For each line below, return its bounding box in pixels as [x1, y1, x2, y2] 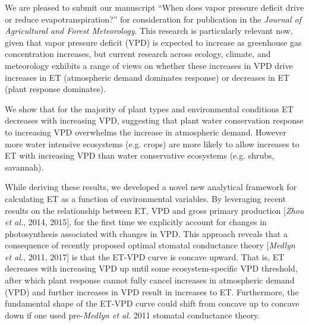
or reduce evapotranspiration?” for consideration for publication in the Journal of [5, 12, 302, 25]
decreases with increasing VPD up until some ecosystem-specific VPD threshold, [5, 262, 298, 274]
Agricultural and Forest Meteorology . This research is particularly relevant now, [5, 24, 293, 37]
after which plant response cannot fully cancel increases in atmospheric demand [5, 274, 295, 286]
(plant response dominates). [5, 83, 106, 95]
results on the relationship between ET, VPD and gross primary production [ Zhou [5, 204, 304, 216]
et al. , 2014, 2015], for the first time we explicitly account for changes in [5, 216, 267, 228]
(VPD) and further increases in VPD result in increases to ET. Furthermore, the [5, 285, 299, 298]
